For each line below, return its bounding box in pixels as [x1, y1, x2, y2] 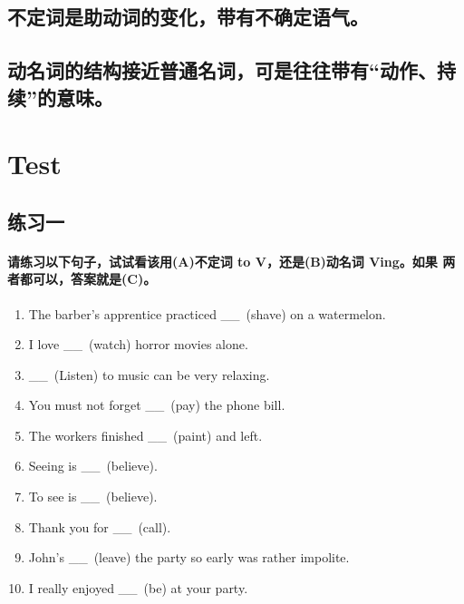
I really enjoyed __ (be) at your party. [28, 578, 248, 597]
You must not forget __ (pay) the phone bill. [28, 395, 285, 414]
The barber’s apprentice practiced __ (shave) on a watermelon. [28, 304, 386, 323]
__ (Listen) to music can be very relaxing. [28, 365, 270, 384]
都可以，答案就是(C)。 [19, 269, 157, 288]
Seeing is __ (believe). [28, 456, 158, 475]
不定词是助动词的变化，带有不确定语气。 [7, 3, 369, 31]
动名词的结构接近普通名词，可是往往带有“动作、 [7, 56, 437, 84]
